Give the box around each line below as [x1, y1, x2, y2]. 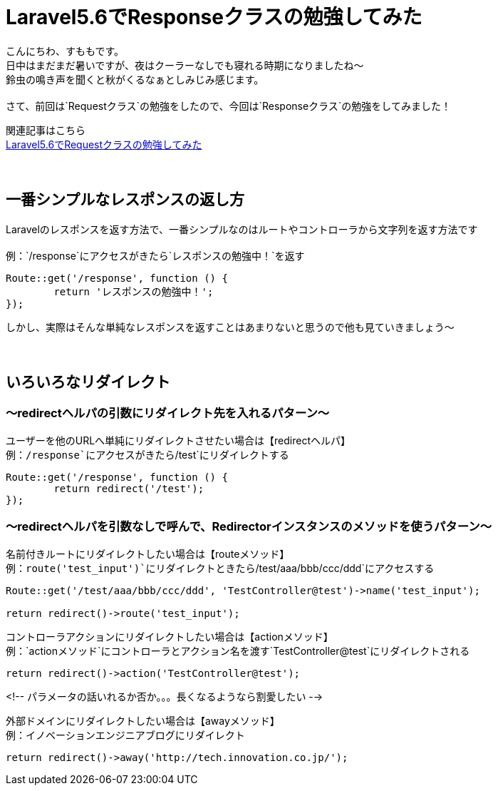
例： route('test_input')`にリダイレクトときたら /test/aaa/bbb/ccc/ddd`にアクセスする [6, 561, 435, 574]
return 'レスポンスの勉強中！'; [53, 285, 214, 297]
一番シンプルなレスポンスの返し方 [6, 190, 244, 209]
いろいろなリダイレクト [6, 373, 170, 392]
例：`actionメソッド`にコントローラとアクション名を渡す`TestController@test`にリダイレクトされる [6, 644, 470, 657]
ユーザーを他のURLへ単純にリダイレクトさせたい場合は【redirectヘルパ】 [6, 434, 351, 446]
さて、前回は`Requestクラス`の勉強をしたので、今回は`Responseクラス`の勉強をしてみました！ [6, 99, 451, 112]
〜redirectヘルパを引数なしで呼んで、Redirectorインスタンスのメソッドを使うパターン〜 [6, 519, 492, 534]
